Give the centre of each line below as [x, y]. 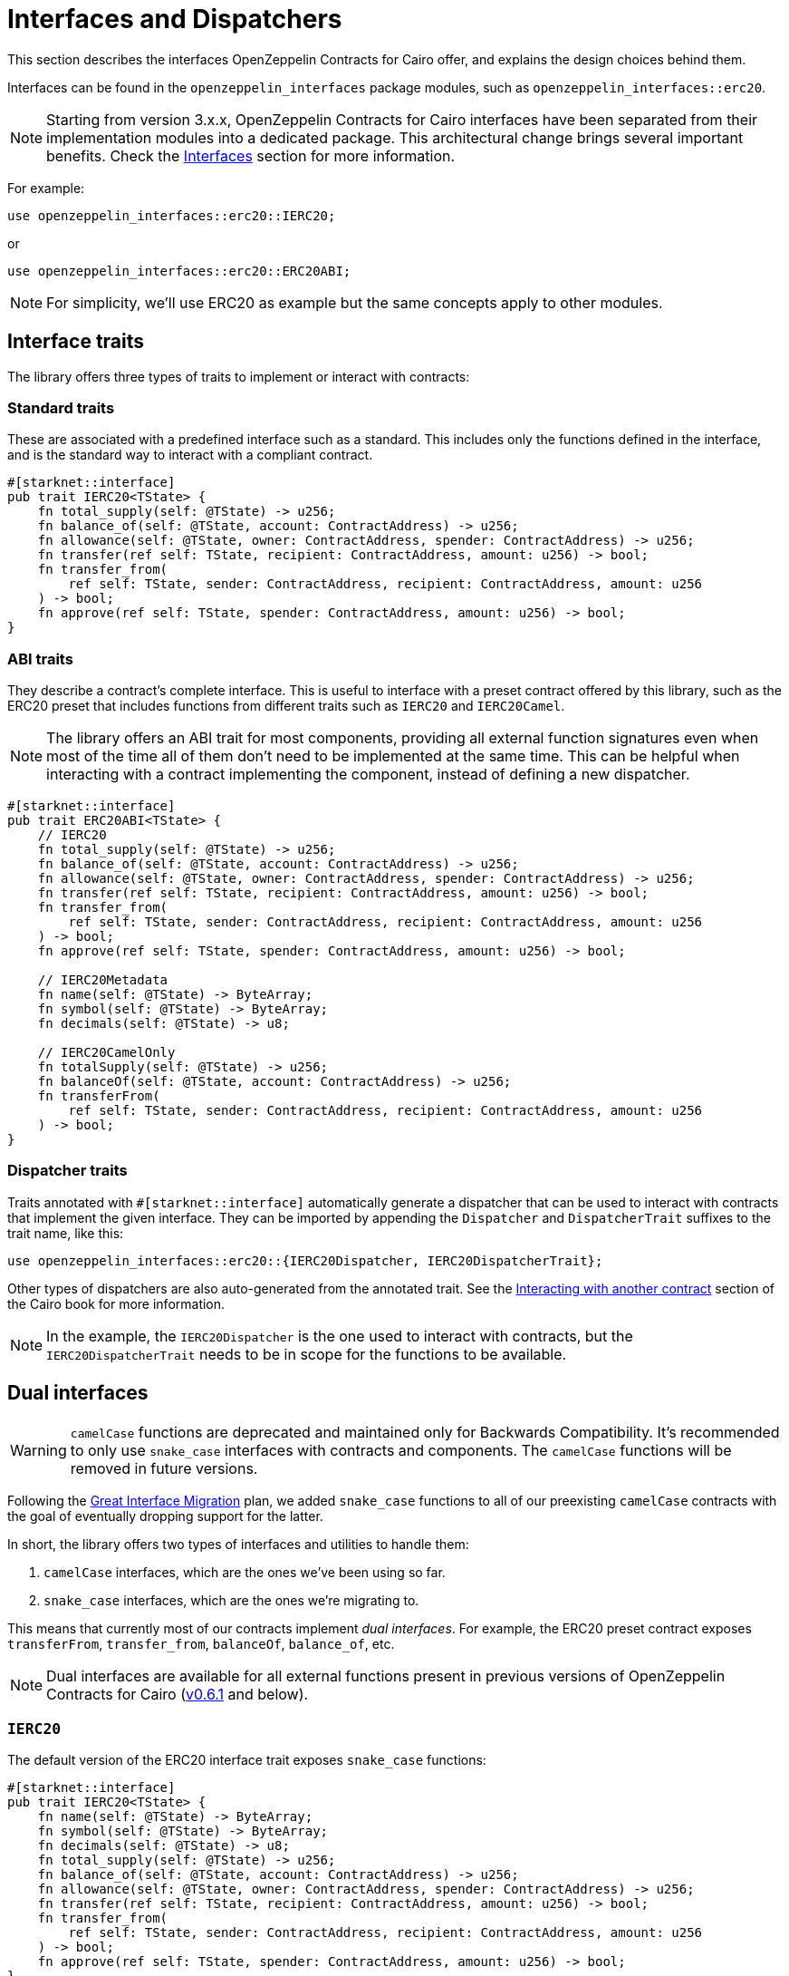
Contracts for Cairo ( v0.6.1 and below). [178, 1694]
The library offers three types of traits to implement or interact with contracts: [239, 376]
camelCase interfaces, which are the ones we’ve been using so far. [245, 1572]
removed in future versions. [164, 1468]
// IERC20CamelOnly [106, 1053]
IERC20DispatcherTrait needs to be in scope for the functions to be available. [307, 1354]
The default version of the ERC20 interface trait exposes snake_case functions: [247, 1760]
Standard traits [61, 407]
